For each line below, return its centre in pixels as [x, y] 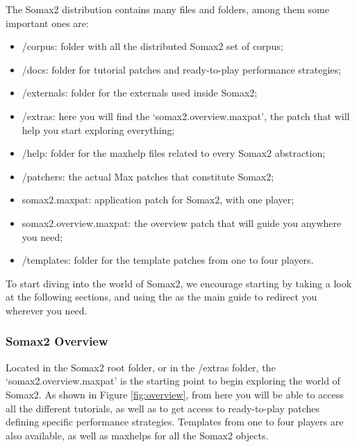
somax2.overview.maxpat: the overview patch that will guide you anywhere [182, 222]
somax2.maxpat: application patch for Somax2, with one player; [158, 200]
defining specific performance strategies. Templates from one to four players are [175, 422]
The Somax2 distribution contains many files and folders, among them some [167, 9]
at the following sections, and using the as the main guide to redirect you [161, 297]
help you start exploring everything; [98, 129]
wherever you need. [47, 310]
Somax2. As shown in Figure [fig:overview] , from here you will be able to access [175, 394]
